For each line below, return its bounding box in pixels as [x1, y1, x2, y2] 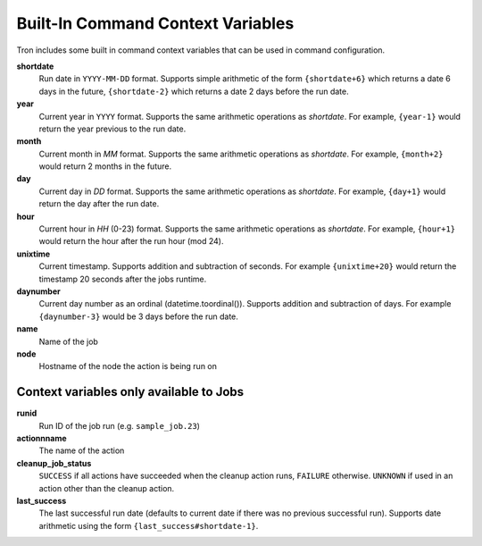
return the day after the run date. [38, 198, 160, 209]
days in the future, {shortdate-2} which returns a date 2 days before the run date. [38, 86, 349, 97]
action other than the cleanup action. [38, 483, 175, 493]
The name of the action [38, 445, 125, 456]
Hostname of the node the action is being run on [38, 361, 218, 372]
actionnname [16, 433, 67, 443]
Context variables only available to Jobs [16, 384, 245, 399]
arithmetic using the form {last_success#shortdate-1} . [38, 520, 259, 531]
